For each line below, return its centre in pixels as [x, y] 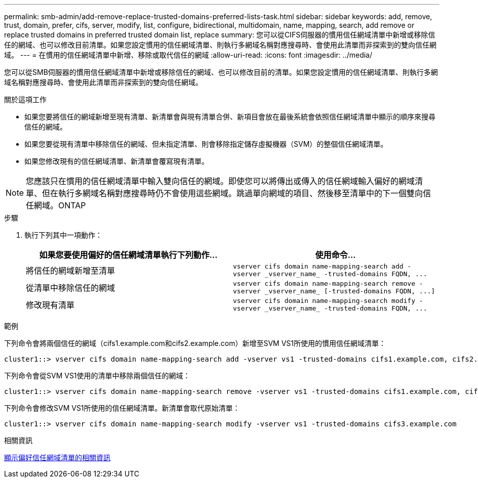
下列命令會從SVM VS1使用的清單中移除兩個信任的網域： [97, 376]
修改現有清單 [50, 305]
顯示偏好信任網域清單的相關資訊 [57, 457]
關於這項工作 [25, 99]
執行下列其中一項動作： [63, 235]
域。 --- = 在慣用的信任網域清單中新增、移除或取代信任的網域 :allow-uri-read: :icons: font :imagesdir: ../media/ [188, 55]
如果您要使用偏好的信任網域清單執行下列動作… [128, 255]
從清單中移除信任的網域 [71, 288]
